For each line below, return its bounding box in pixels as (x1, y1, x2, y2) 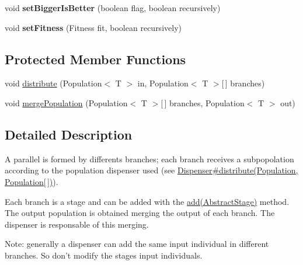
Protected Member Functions (5, 50, 186, 68)
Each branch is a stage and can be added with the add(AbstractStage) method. (5, 195, 290, 207)
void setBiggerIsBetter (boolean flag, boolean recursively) (5, 2, 221, 13)
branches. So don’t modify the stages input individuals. (5, 249, 203, 261)
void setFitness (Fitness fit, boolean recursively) (5, 21, 182, 33)
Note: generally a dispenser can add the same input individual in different (5, 238, 269, 250)
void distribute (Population (5, 77, 102, 89)
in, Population (137, 77, 189, 89)
